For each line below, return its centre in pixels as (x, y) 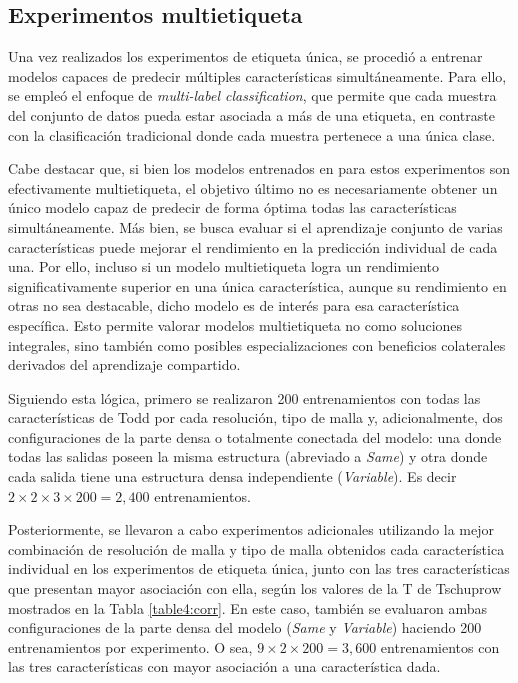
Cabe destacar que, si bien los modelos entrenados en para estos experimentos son (259, 168)
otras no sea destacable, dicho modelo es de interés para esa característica (234, 305)
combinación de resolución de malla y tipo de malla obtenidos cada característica (256, 548)
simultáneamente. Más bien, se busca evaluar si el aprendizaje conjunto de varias (255, 226)
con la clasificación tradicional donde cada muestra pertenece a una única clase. (252, 134)
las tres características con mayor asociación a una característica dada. (224, 666)
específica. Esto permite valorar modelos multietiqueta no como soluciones (235, 324)
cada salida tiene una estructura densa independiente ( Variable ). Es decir (232, 476)
